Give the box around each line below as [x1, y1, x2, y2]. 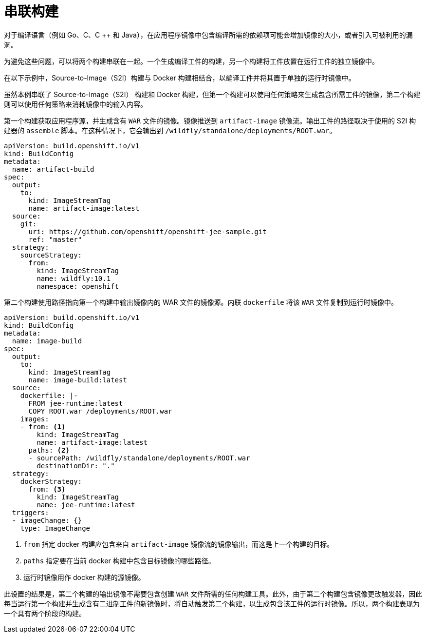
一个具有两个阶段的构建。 [4, 609, 86, 617]
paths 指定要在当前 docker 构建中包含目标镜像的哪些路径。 [23, 556, 215, 565]
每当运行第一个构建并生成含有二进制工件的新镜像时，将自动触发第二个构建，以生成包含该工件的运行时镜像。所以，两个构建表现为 [4, 599, 420, 608]
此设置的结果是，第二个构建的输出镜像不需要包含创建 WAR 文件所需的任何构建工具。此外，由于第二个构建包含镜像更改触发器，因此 [4, 589, 423, 598]
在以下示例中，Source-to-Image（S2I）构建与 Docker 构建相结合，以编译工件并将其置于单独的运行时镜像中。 [4, 73, 355, 82]
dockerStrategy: [20, 477, 82, 485]
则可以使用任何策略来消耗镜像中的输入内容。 [4, 100, 147, 108]
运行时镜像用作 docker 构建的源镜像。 [23, 573, 145, 581]
